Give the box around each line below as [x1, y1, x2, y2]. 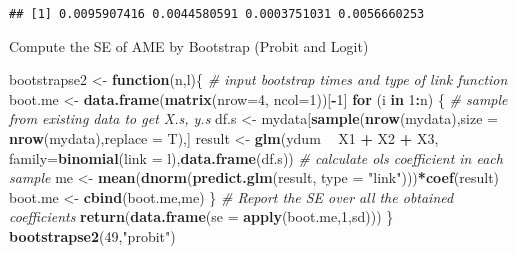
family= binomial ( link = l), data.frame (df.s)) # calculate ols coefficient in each [9, 147, 503, 168]
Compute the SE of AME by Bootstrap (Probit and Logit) [9, 35, 369, 56]
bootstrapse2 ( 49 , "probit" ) [9, 226, 176, 246]
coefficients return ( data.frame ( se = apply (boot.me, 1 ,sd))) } [9, 206, 394, 227]
